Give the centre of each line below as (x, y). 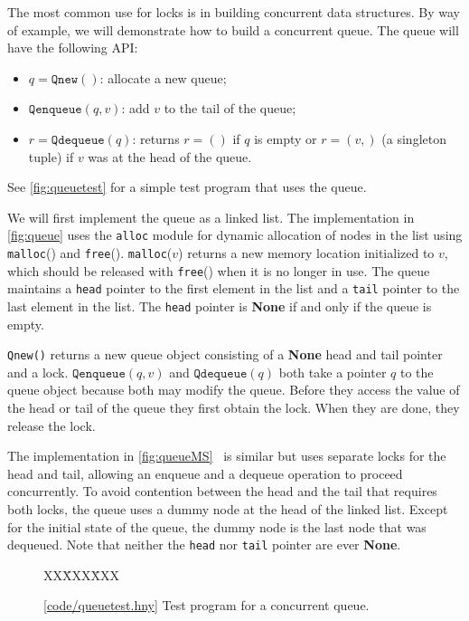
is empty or (286, 138)
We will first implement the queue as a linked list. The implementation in (211, 217)
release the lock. (52, 425)
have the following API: (73, 48)
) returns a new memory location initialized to (306, 253)
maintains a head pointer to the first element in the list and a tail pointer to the (234, 288)
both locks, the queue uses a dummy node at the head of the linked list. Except (228, 509)
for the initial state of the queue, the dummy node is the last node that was (217, 526)
